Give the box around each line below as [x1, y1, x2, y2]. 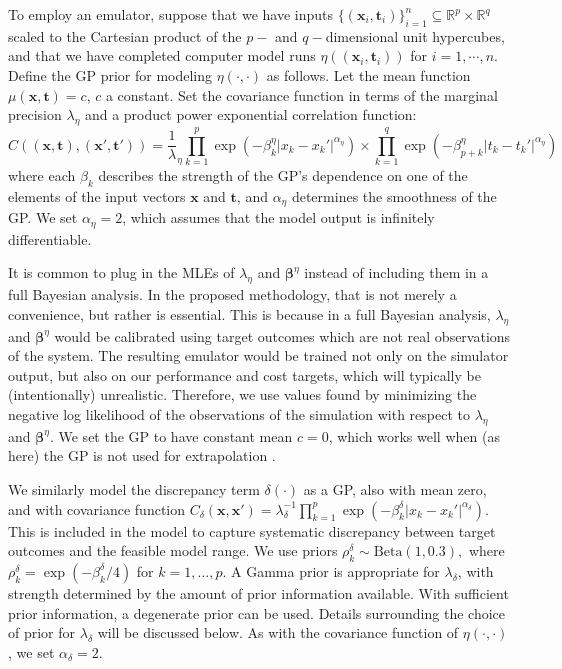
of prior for [8, 622, 76, 643]
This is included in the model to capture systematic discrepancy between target [8, 520, 496, 541]
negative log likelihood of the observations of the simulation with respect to [8, 404, 470, 425]
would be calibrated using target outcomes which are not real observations [54, 325, 511, 346]
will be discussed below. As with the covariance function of [97, 622, 459, 643]
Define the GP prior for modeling [8, 64, 213, 85]
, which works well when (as [328, 425, 500, 446]
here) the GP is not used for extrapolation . [8, 445, 276, 466]
